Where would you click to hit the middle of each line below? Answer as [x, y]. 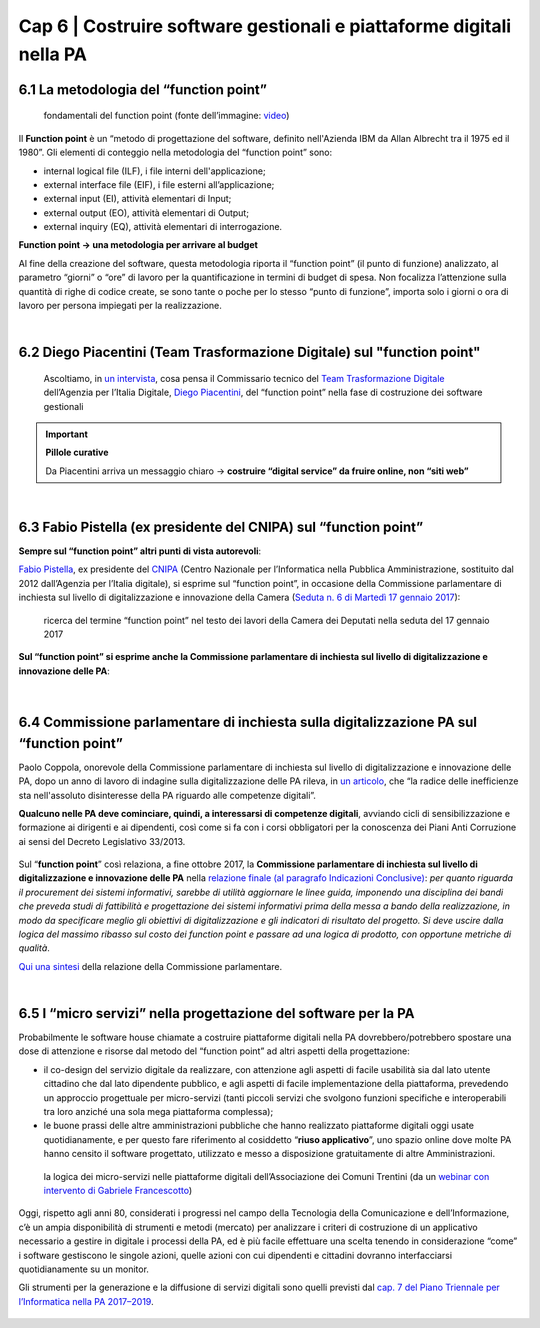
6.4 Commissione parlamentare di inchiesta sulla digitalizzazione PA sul [248, 722]
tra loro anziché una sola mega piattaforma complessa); [158, 1112]
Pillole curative [77, 452]
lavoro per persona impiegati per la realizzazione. [120, 306]
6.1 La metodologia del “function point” [142, 89]
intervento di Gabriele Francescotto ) [118, 1190]
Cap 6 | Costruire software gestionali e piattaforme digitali [265, 26]
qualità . [34, 948]
